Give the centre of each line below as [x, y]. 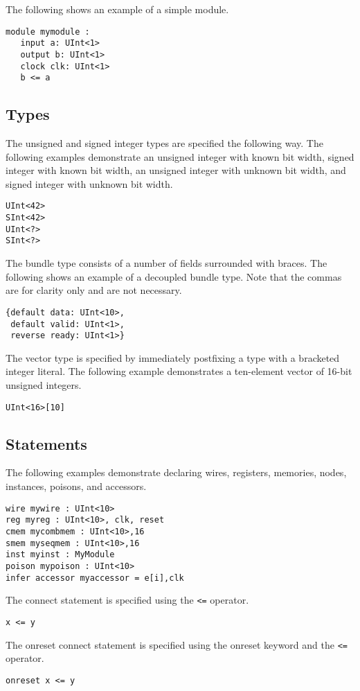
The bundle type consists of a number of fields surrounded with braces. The [166, 263]
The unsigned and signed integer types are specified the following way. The [164, 143]
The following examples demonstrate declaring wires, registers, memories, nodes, [176, 472]
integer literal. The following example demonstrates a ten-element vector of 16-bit [179, 371]
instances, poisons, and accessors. [76, 486]
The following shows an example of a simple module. [117, 9]
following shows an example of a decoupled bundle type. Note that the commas [174, 276]
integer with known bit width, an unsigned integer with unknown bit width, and [176, 170]
